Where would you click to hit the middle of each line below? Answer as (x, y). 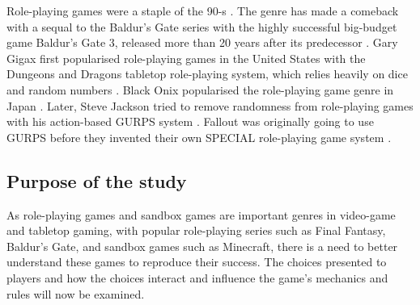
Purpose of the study (97, 180)
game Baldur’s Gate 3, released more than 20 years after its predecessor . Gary (202, 42)
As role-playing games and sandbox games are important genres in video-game (201, 214)
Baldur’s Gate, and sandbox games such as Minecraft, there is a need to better (202, 246)
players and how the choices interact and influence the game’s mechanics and (197, 277)
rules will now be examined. (76, 293)
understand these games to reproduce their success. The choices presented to (197, 262)
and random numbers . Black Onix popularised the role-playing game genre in (200, 89)
